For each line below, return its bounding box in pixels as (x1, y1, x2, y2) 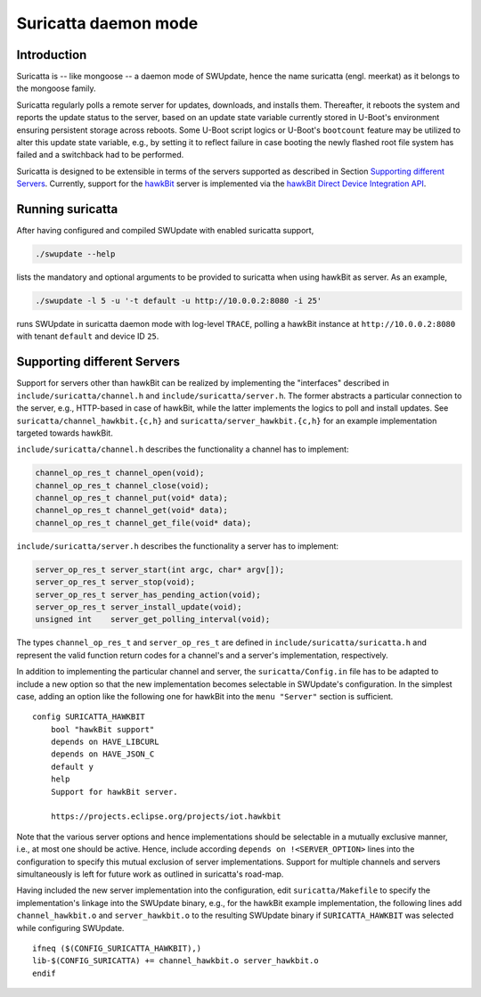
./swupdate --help (35, 249, 116, 259)
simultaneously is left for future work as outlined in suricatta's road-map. (16, 869, 284, 879)
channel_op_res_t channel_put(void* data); (35, 493, 229, 503)
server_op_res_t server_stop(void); (35, 577, 196, 587)
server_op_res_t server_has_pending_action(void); (35, 589, 262, 600)
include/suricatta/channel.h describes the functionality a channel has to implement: (16, 444, 349, 454)
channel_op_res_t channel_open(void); (35, 468, 205, 478)
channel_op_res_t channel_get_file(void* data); (35, 518, 252, 527)
